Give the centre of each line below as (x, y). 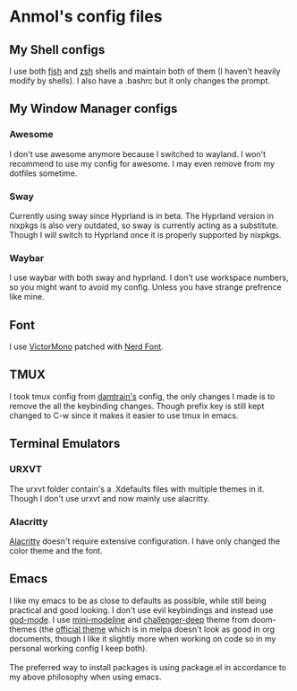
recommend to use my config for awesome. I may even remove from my (142, 163)
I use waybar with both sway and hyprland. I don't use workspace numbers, (149, 278)
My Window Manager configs (93, 109)
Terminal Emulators (65, 444)
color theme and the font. (56, 550)
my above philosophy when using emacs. (86, 677)
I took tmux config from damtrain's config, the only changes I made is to (142, 396)
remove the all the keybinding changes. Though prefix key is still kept (137, 406)
